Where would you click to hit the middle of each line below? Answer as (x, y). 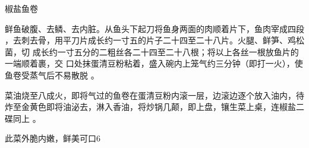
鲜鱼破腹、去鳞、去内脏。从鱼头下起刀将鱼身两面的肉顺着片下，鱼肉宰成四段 (154, 28)
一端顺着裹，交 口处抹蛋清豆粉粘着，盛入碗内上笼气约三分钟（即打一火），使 (154, 63)
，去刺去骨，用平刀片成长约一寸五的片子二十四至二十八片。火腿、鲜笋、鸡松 (154, 40)
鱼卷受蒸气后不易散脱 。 (52, 75)
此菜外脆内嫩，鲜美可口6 (53, 138)
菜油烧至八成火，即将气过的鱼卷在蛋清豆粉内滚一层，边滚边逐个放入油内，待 (154, 95)
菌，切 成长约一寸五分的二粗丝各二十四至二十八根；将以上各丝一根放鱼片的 (152, 51)
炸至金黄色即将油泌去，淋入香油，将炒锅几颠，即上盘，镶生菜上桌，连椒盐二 (154, 107)
